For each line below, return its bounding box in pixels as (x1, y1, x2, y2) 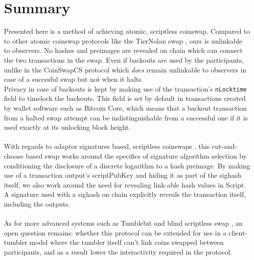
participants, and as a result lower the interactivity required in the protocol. (4, 246, 232, 257)
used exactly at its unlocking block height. (4, 122, 131, 132)
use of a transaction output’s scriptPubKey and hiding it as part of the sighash (4, 170, 242, 180)
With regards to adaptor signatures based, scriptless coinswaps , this (4, 141, 210, 151)
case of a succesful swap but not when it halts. (4, 74, 143, 84)
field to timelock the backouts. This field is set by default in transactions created (4, 93, 246, 103)
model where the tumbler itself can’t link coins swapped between (29, 237, 224, 247)
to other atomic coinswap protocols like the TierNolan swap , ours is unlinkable (4, 35, 243, 46)
